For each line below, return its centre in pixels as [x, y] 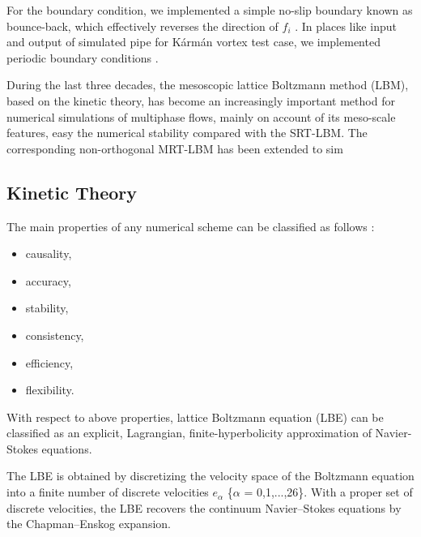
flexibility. [50, 390]
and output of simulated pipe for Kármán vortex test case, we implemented [193, 42]
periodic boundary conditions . [83, 57]
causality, [49, 253]
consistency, [55, 335]
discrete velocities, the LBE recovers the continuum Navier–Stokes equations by [204, 507]
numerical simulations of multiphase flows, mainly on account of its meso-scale [201, 116]
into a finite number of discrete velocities [108, 492]
